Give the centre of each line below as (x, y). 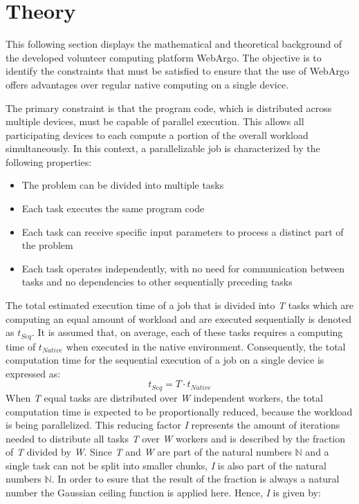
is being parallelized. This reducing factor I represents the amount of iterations (173, 425)
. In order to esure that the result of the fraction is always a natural (195, 479)
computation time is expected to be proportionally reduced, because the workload (179, 411)
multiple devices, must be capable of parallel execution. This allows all (155, 121)
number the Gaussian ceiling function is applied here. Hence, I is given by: (163, 493)
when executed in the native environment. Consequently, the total (206, 346)
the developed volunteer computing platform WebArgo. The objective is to (164, 57)
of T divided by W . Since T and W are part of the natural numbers (149, 452)
